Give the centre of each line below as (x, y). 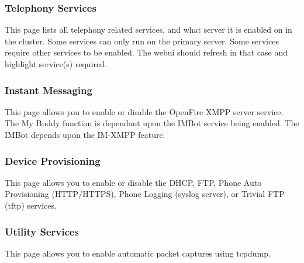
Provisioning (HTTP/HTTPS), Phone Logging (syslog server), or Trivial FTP (145, 194)
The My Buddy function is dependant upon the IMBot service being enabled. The (152, 123)
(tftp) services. (31, 205)
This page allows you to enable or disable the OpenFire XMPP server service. (144, 111)
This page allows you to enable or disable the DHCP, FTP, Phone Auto (133, 182)
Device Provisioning (53, 160)
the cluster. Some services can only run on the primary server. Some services (142, 41)
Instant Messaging (49, 90)
